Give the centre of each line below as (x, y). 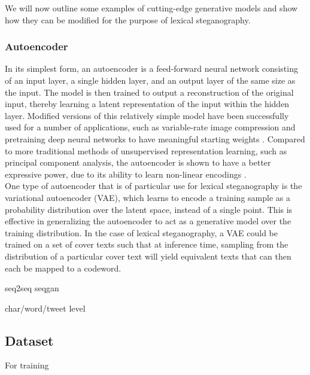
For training (27, 365)
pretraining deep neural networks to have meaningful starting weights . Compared (155, 138)
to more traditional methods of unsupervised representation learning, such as (146, 150)
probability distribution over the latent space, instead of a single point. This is (149, 209)
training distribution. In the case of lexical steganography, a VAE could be (141, 232)
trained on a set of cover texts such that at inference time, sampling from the (147, 244)
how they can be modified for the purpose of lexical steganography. (128, 19)
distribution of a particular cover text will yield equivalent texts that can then (148, 256)
